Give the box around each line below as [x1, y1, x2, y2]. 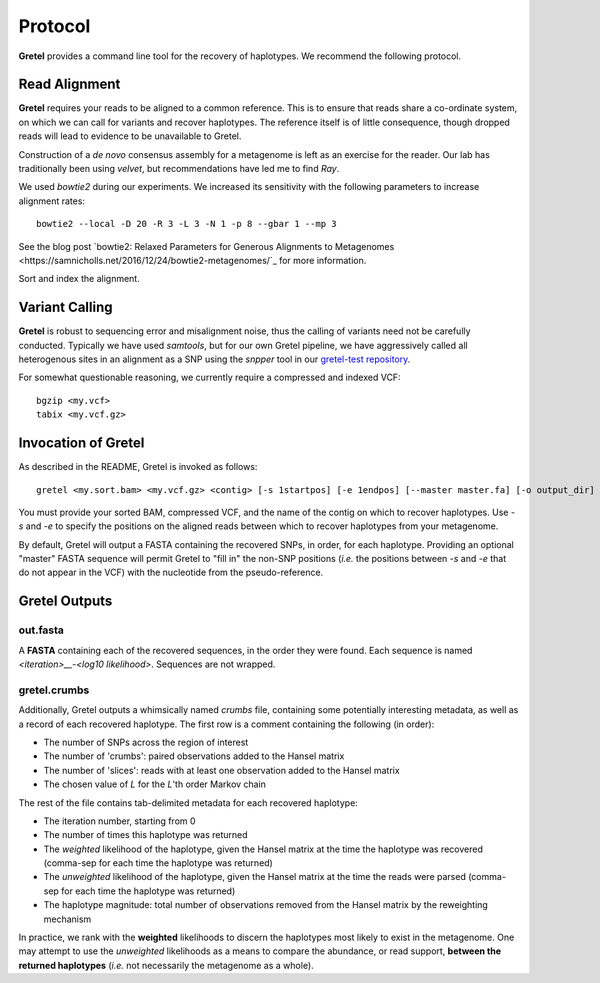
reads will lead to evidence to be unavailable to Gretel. [18, 130, 242, 142]
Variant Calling [18, 299, 114, 316]
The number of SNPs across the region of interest [43, 736, 249, 748]
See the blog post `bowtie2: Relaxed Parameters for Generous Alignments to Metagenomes [18, 240, 395, 252]
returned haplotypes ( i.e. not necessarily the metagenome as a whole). [18, 959, 314, 971]
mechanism [43, 913, 92, 925]
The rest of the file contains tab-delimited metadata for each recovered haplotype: [18, 796, 359, 809]
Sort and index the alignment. [18, 273, 140, 285]
